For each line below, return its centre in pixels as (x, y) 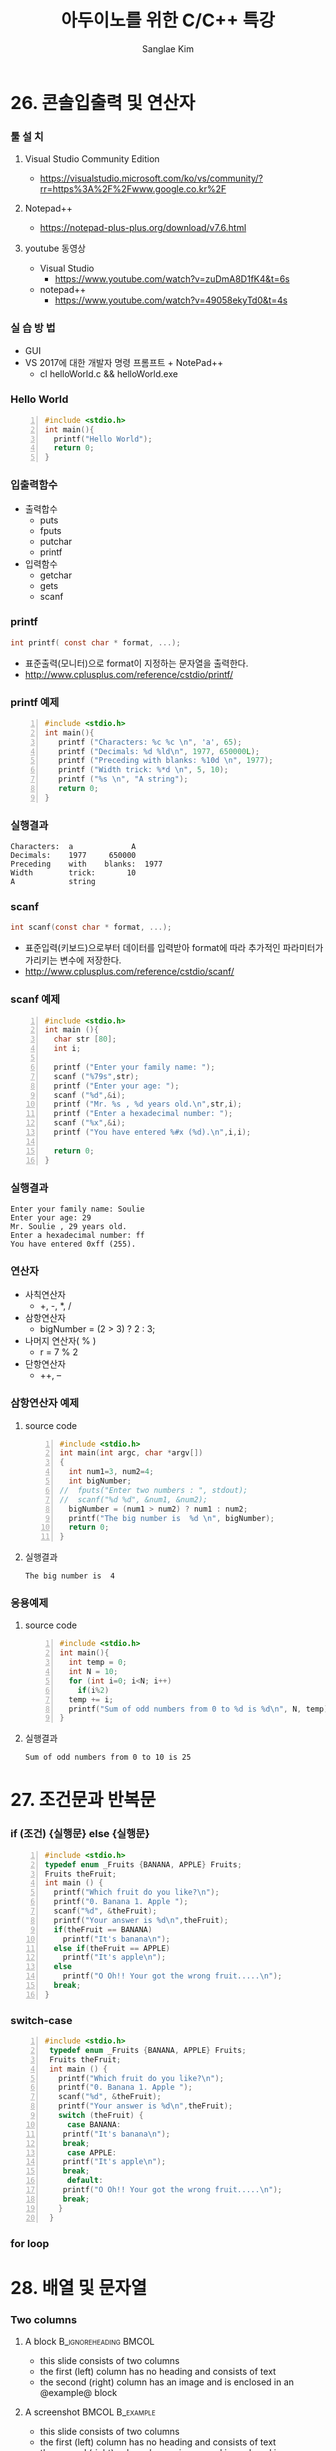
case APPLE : (91, 2152)
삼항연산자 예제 (45, 1403)
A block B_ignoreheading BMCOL (89, 2341)
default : (85, 2181)
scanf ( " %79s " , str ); (96, 1076)
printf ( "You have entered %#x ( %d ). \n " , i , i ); (152, 1132)
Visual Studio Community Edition (92, 159)
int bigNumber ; (100, 1481)
